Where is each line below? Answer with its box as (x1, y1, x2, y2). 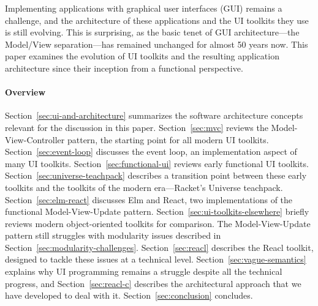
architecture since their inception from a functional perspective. (5, 61, 243, 74)
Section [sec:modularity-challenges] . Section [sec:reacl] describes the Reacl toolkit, (5, 241, 314, 253)
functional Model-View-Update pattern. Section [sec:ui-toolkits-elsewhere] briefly (5, 205, 309, 218)
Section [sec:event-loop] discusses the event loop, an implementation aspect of (5, 145, 297, 158)
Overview (5, 86, 46, 99)
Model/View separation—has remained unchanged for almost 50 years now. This (5, 37, 308, 50)
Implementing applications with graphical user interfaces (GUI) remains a (5, 2, 282, 14)
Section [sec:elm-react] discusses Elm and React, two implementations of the (5, 193, 293, 206)
